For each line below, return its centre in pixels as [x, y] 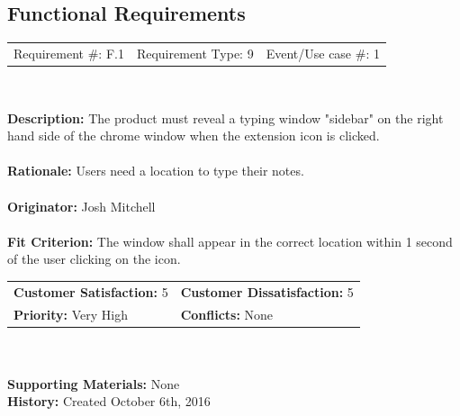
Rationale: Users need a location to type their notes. [156, 171]
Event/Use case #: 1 [323, 53]
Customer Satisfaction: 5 [91, 291]
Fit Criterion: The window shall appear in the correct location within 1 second [230, 241]
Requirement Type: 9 [195, 53]
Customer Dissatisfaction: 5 [267, 291]
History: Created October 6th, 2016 [109, 401]
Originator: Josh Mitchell [81, 206]
